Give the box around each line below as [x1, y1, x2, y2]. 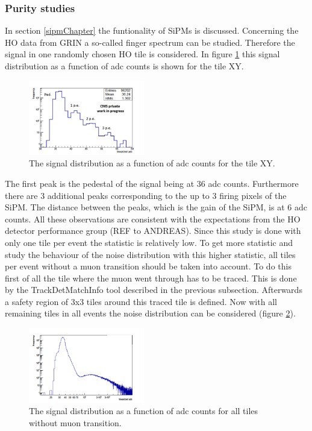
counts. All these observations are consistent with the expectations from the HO [5, 212, 301, 225]
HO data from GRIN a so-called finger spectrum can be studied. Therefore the [5, 36, 295, 48]
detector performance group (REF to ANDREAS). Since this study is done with [5, 224, 301, 237]
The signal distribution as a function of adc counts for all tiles [29, 404, 258, 417]
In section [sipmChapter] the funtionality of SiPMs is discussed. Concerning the [5, 24, 299, 37]
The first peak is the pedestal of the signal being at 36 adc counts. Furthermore [5, 177, 299, 189]
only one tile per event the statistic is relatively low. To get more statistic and [5, 236, 293, 248]
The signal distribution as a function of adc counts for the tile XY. [29, 157, 275, 169]
